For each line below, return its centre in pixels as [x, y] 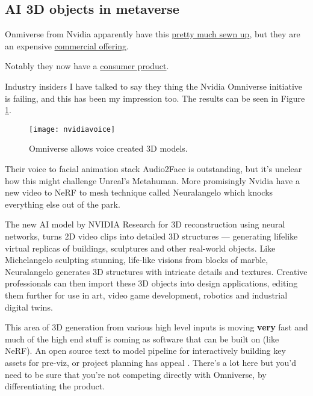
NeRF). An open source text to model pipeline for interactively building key [145, 351]
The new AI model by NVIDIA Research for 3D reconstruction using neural [145, 224]
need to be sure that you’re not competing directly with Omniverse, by [136, 374]
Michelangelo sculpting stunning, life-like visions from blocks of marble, [137, 260]
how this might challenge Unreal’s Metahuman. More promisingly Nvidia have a [152, 180]
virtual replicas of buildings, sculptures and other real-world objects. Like [140, 248]
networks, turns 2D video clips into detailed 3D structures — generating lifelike [151, 236]
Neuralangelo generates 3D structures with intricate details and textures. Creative [156, 271]
